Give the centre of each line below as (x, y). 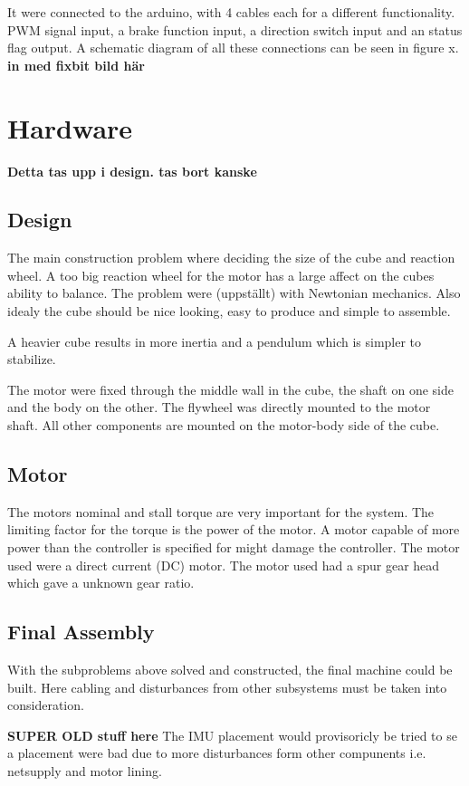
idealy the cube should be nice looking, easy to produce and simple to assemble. (229, 311)
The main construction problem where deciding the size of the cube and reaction (231, 258)
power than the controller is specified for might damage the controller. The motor (234, 547)
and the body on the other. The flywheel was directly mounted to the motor (219, 407)
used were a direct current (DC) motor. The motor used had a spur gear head (224, 565)
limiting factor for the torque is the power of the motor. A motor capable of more (234, 529)
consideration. (46, 705)
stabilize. (32, 359)
